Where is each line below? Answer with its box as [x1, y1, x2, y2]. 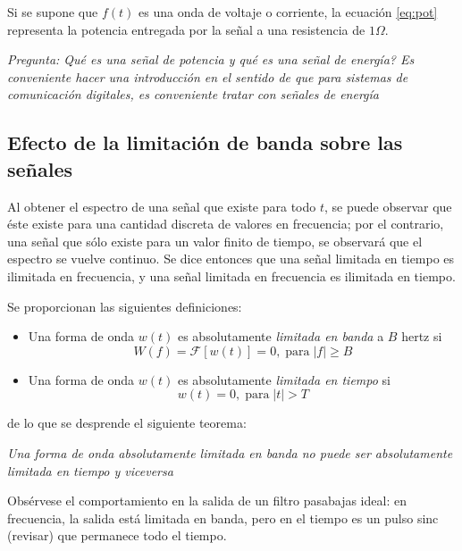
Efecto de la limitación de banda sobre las [7, 129, 403, 156]
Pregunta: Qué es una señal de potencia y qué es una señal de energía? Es [7, 50, 415, 69]
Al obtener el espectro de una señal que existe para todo [7, 196, 316, 215]
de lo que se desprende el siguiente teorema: [7, 413, 247, 432]
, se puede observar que [324, 196, 452, 215]
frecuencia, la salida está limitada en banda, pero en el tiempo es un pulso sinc [7, 508, 439, 527]
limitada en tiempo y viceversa [7, 461, 173, 480]
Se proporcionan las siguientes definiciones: [7, 296, 242, 315]
